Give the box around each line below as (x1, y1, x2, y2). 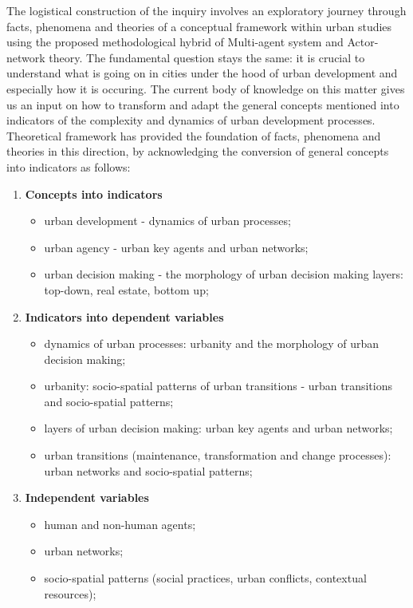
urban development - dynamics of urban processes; (44, 212, 291, 229)
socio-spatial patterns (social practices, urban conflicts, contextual (44, 570, 367, 586)
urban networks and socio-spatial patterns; (44, 462, 253, 479)
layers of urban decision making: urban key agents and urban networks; (44, 420, 393, 436)
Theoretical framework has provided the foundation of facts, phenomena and (6, 127, 381, 144)
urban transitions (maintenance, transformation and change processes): (44, 447, 391, 464)
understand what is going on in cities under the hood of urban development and (6, 65, 398, 81)
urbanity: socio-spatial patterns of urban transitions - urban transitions (44, 377, 392, 394)
